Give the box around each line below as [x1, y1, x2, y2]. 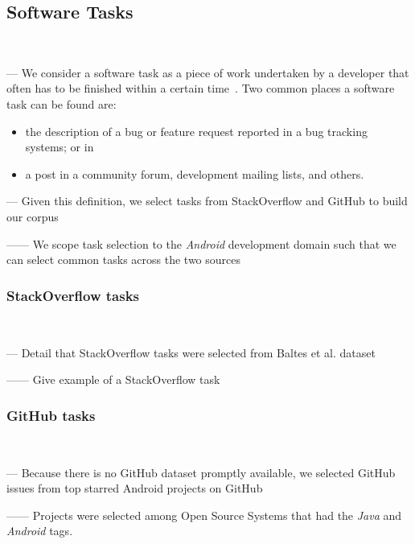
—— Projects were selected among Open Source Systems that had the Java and [6, 506, 402, 523]
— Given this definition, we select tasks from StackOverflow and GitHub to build [6, 192, 408, 209]
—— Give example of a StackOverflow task [6, 371, 220, 388]
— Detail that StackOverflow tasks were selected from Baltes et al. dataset [6, 344, 376, 361]
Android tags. [6, 522, 73, 539]
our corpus [6, 208, 59, 225]
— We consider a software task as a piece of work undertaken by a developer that [6, 64, 409, 80]
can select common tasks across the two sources [6, 251, 241, 268]
